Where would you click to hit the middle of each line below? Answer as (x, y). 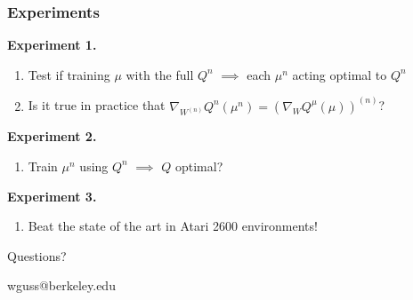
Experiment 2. (52, 136)
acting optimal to (340, 74)
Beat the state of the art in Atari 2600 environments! (173, 226)
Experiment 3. (52, 196)
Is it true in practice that (97, 105)
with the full (160, 74)
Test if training (69, 74)
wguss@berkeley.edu (61, 285)
